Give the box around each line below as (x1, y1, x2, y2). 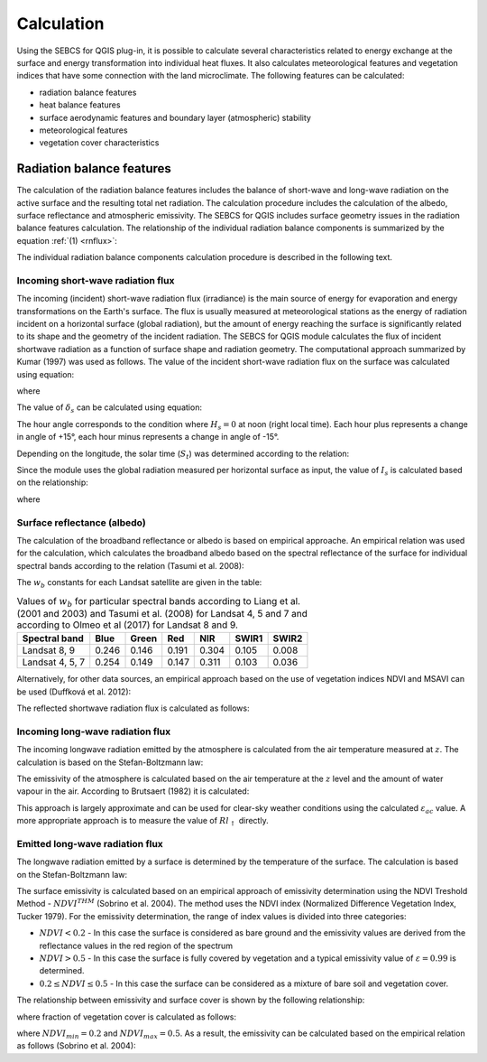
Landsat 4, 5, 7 (22, 656, 86, 668)
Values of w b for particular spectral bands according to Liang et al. (16, 594, 301, 609)
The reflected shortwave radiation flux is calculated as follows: (16, 703, 250, 713)
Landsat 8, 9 (22, 644, 76, 657)
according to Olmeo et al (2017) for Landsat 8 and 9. (16, 619, 239, 631)
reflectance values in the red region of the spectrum (39, 940, 234, 951)
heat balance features (39, 99, 121, 110)
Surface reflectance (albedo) (16, 516, 146, 528)
